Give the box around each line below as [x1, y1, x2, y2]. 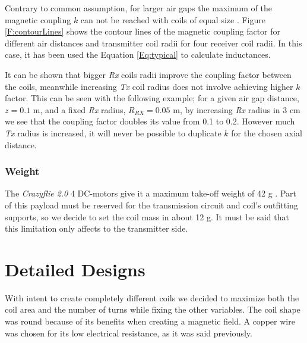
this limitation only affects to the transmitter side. [5, 222, 188, 235]
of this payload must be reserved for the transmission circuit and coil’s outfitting [5, 198, 298, 211]
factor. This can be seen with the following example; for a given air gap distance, [5, 92, 299, 104]
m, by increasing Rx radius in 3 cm [173, 103, 300, 116]
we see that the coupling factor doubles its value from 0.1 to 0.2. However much [5, 115, 295, 127]
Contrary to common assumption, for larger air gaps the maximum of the [5, 2, 273, 14]
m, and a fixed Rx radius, [33, 103, 126, 116]
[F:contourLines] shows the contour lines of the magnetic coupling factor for [5, 25, 281, 38]
